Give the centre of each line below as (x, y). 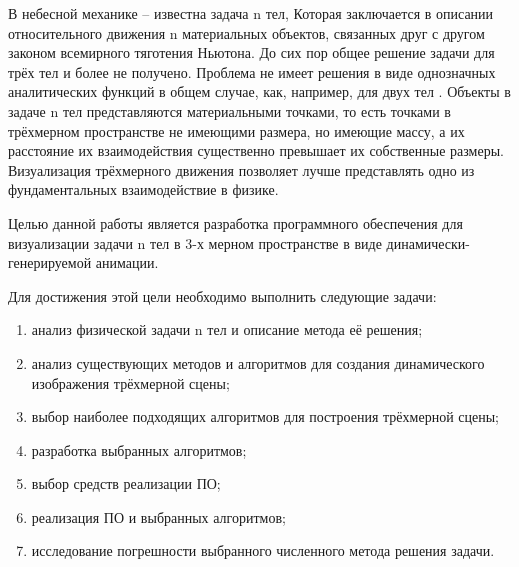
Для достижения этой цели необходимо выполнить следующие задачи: (222, 295)
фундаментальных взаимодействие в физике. (143, 189)
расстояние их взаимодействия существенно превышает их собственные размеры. (256, 150)
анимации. (127, 262)
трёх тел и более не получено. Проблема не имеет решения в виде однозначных (252, 71)
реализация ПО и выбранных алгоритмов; (158, 516)
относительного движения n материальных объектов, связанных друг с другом (246, 32)
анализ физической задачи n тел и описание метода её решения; (227, 329)
